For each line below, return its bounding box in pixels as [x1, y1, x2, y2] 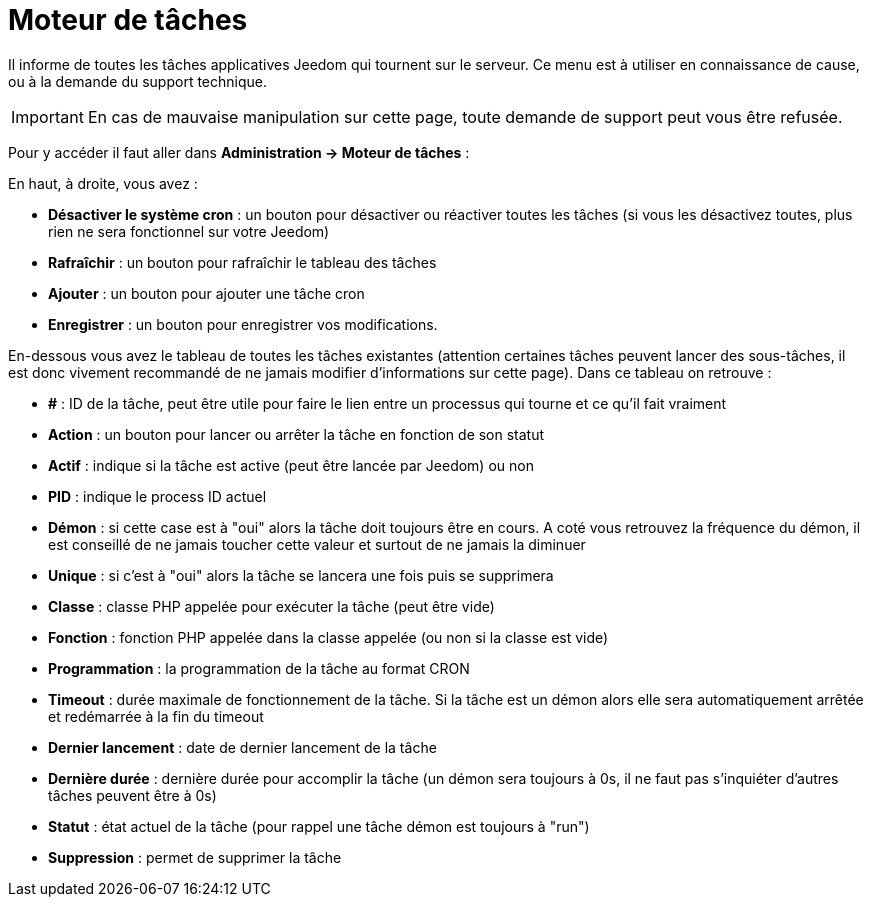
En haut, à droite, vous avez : [8, 174, 198, 192]
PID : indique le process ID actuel [48, 487, 267, 505]
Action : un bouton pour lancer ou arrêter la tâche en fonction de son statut [48, 425, 545, 443]
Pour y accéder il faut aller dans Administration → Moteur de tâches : [8, 143, 470, 161]
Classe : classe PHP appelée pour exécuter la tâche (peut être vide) [48, 597, 495, 615]
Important [11, 106, 84, 127]
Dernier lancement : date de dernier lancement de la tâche [48, 738, 437, 756]
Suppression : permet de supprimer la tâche [48, 848, 342, 866]
